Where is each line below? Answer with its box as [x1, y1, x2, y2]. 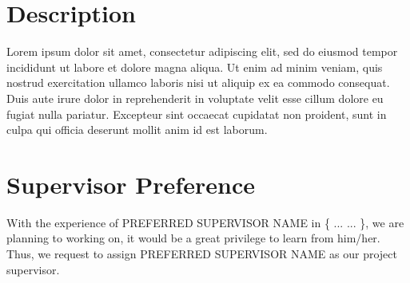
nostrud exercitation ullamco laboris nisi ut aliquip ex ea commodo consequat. [6, 74, 390, 91]
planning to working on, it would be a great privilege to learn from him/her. [6, 230, 380, 246]
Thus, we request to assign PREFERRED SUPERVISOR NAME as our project [6, 246, 397, 261]
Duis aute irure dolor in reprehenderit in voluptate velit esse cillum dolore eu [6, 89, 384, 106]
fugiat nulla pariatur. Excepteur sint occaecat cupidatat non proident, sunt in [6, 105, 387, 122]
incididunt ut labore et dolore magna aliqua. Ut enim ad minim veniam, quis [6, 58, 383, 75]
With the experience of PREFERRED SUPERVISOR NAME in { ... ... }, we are [6, 214, 404, 230]
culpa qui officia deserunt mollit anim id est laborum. [6, 121, 268, 138]
